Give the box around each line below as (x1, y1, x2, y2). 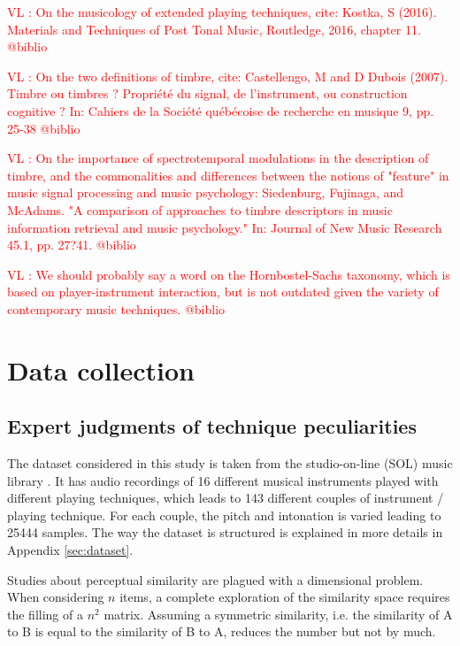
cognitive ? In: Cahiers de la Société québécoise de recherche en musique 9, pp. (7, 101, 434, 119)
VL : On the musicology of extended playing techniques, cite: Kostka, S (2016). (7, 3, 437, 20)
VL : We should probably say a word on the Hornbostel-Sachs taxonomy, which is (7, 265, 450, 283)
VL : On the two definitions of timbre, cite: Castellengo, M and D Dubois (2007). (7, 66, 448, 85)
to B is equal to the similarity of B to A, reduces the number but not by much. (7, 622, 436, 641)
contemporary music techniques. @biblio (7, 299, 226, 318)
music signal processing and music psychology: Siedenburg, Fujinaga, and (7, 183, 403, 202)
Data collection (7, 351, 195, 388)
